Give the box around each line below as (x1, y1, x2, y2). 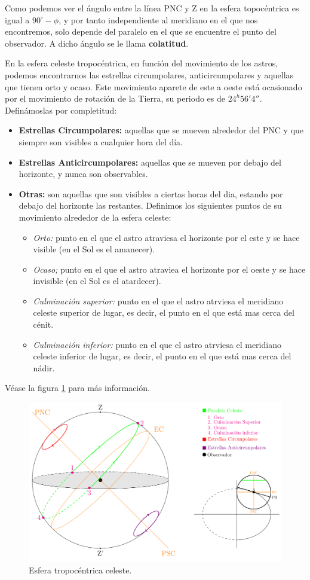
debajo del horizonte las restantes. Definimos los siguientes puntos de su (19, 199, 282, 212)
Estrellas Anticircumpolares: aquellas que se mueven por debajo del (19, 155, 281, 168)
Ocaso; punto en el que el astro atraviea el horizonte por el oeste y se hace (33, 262, 306, 275)
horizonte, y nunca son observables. (19, 167, 148, 180)
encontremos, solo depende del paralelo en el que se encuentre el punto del (5, 25, 277, 38)
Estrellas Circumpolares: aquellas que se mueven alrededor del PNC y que (19, 124, 304, 136)
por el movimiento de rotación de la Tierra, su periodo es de (5, 92, 225, 105)
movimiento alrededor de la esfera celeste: (19, 210, 171, 223)
